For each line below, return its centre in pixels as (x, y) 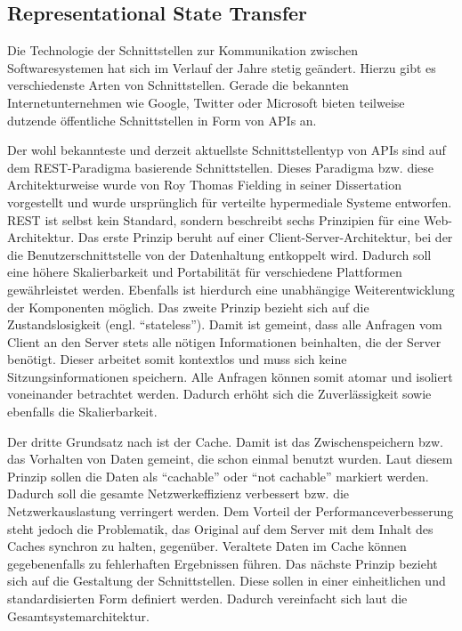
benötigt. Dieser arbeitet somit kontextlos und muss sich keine (177, 359)
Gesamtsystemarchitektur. (78, 615)
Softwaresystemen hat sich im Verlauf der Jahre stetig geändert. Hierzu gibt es (222, 67)
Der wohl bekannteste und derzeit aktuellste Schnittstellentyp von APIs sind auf (227, 150)
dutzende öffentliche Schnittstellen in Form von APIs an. (162, 120)
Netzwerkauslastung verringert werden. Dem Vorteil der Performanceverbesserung (231, 511)
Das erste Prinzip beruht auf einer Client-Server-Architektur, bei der (265, 237)
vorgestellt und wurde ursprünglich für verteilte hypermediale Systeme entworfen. (230, 202)
